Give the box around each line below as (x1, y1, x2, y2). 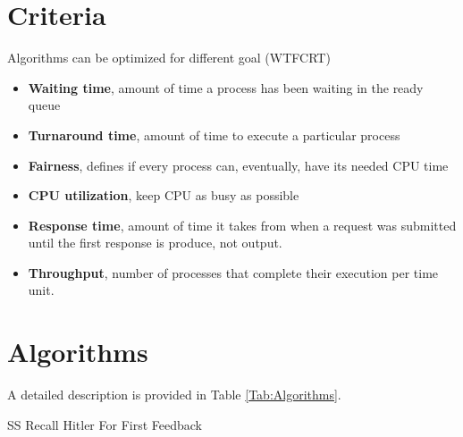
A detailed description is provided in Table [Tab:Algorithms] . (7, 385, 341, 404)
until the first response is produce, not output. (28, 233, 282, 252)
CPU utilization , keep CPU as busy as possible (28, 186, 299, 205)
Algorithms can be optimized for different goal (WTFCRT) (7, 48, 331, 67)
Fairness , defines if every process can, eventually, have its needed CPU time (28, 155, 449, 174)
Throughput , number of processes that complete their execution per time (28, 263, 439, 282)
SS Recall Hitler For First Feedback (7, 415, 202, 433)
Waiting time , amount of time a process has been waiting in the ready (28, 78, 424, 97)
